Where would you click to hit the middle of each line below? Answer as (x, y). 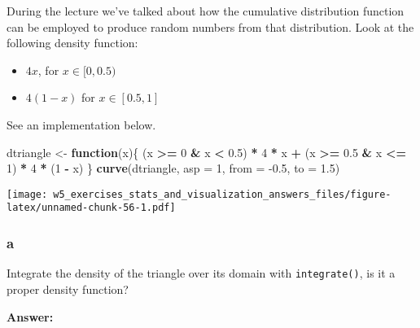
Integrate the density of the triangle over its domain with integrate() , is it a (201, 273)
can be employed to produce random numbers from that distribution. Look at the (210, 26)
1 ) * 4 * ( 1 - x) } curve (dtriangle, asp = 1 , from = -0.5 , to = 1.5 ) (173, 168)
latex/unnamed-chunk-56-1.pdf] (91, 208)
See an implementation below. (81, 124)
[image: (27, 194)
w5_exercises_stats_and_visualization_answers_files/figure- (222, 194)
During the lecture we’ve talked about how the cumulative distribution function (206, 11)
